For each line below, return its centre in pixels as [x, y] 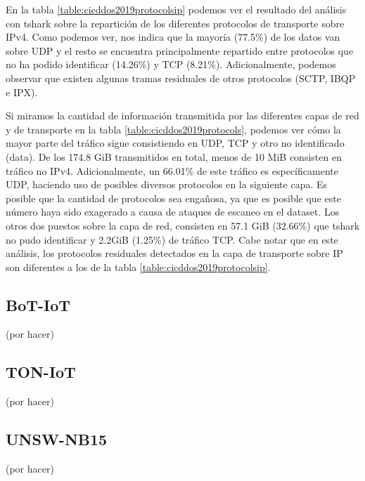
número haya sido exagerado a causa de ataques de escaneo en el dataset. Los [173, 212]
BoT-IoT [38, 304]
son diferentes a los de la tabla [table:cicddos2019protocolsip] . [138, 266]
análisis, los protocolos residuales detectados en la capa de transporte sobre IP [174, 253]
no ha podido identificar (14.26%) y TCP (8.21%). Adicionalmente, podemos [171, 64]
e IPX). [22, 92]
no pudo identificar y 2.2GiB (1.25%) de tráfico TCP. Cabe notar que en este [172, 239]
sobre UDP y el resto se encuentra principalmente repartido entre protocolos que [180, 50]
